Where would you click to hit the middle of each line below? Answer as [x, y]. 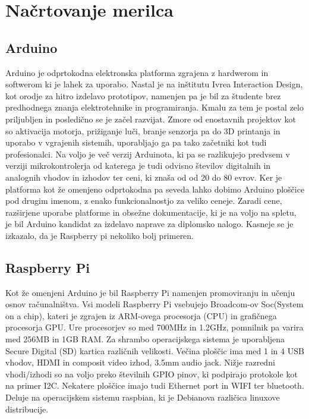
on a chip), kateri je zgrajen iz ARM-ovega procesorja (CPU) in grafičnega [141, 315]
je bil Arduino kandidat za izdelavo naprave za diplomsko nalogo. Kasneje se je [149, 224]
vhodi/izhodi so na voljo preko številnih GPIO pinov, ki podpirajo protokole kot [152, 374]
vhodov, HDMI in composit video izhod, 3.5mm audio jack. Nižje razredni [140, 362]
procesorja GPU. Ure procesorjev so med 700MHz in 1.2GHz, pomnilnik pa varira [154, 327]
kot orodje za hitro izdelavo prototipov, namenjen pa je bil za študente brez [143, 95]
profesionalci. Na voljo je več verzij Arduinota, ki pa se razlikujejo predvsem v [148, 154]
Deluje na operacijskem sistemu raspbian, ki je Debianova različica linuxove [143, 397]
